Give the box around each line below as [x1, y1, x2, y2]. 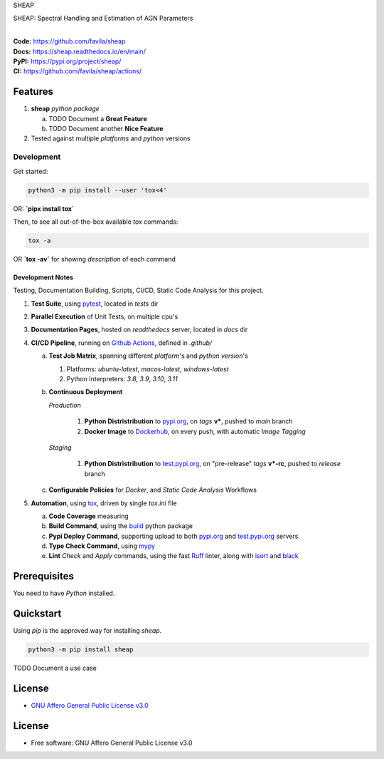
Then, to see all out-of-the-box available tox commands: [13, 217, 178, 226]
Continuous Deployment [48, 388, 123, 396]
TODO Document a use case [13, 664, 97, 673]
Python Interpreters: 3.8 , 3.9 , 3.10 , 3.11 [66, 375, 178, 383]
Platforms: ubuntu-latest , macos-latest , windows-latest [66, 364, 229, 373]
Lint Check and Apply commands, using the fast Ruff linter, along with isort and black [48, 552, 299, 560]
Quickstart [13, 608, 62, 620]
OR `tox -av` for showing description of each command [13, 254, 176, 263]
